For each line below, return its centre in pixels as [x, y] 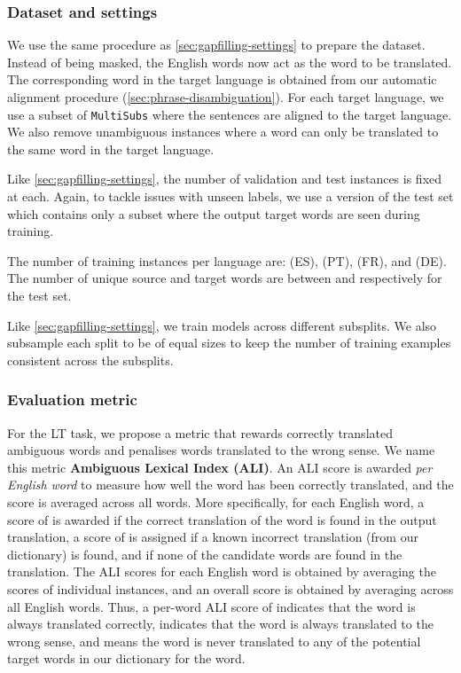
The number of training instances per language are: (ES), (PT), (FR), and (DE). [227, 260]
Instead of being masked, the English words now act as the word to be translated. [230, 62]
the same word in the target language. [111, 149]
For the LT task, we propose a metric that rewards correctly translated [200, 432]
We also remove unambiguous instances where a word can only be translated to [223, 132]
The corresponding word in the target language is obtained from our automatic [222, 79]
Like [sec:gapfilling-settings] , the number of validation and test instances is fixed [225, 179]
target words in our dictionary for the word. [126, 658]
